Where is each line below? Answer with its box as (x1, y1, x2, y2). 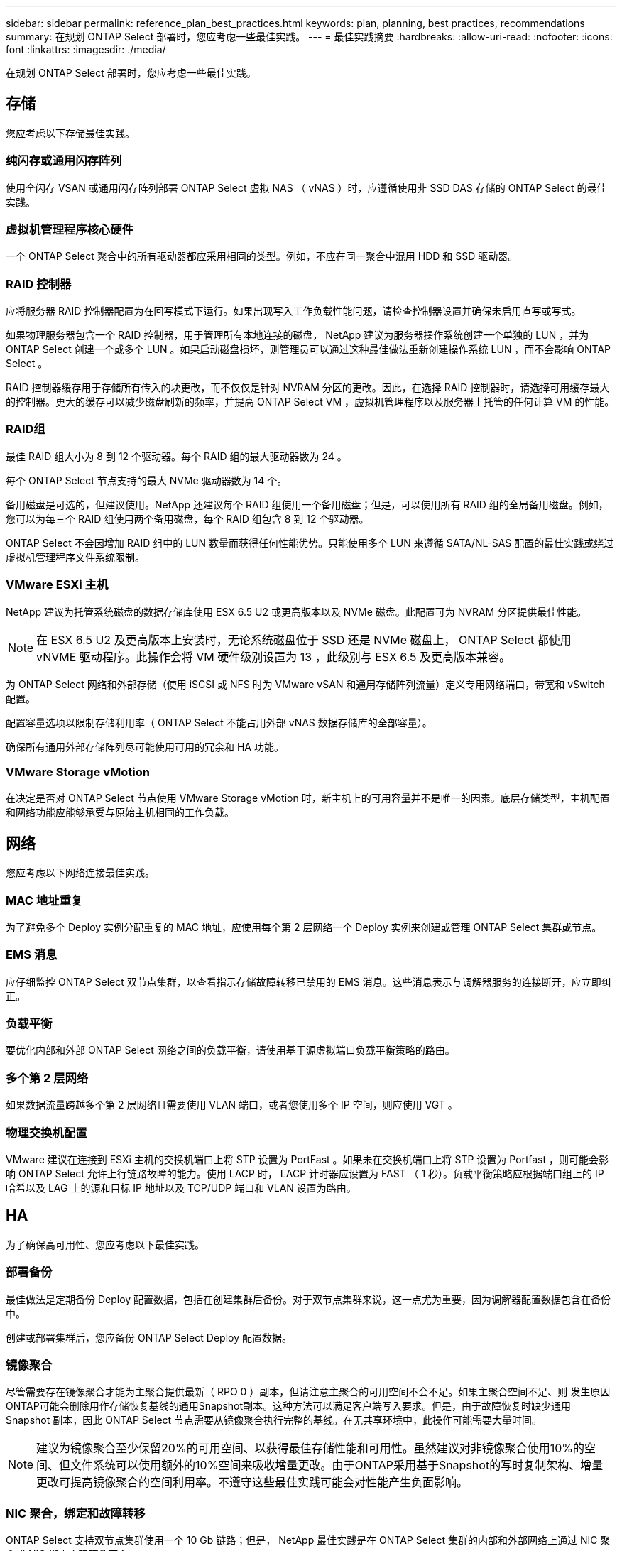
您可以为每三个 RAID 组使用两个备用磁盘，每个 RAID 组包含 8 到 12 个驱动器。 (6, 512, 369, 525)
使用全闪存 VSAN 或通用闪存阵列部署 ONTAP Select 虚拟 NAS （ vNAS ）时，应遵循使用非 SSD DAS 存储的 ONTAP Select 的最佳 (6, 181, 607, 194)
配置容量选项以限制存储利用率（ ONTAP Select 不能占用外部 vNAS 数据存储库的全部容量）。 (6, 716, 432, 729)
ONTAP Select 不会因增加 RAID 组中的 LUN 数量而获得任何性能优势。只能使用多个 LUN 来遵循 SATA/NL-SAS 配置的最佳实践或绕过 (6, 536, 614, 549)
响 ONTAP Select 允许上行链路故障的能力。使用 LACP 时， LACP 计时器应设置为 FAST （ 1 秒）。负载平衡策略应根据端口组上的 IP (6, 1167, 604, 1180)
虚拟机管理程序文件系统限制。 (6, 550, 145, 563)
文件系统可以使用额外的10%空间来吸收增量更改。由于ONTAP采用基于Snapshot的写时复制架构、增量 (70, 1458, 604, 1473)
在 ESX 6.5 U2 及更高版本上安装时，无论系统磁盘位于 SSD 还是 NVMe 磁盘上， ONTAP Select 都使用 (36, 632, 572, 647)
